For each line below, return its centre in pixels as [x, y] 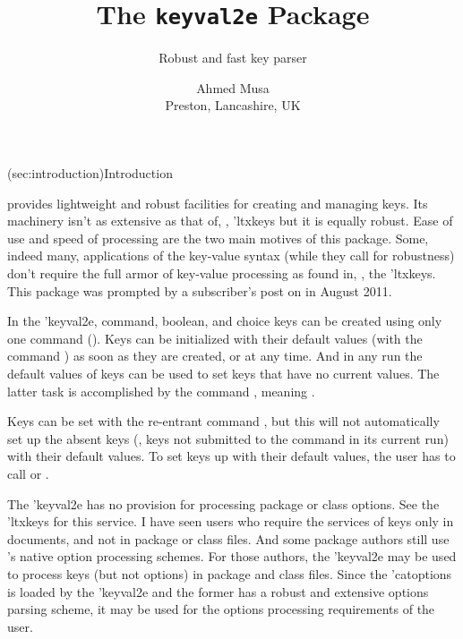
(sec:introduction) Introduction [90, 173]
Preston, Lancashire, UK [233, 105]
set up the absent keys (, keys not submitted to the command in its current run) [228, 438]
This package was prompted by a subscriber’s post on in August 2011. [200, 290]
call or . [28, 473]
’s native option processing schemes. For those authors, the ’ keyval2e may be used [232, 556]
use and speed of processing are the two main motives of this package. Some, [218, 238]
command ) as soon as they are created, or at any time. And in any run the [215, 356]
